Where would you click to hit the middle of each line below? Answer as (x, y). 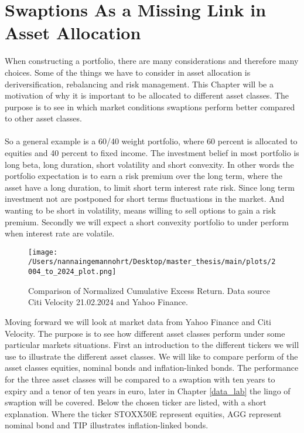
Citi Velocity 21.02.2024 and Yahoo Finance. (108, 302)
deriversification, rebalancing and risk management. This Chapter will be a (139, 84)
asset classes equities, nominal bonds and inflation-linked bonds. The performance (152, 368)
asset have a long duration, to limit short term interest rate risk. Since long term (150, 187)
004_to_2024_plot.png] (72, 272)
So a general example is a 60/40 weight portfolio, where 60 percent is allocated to (151, 141)
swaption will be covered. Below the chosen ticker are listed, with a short (136, 402)
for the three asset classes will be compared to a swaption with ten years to (140, 379)
